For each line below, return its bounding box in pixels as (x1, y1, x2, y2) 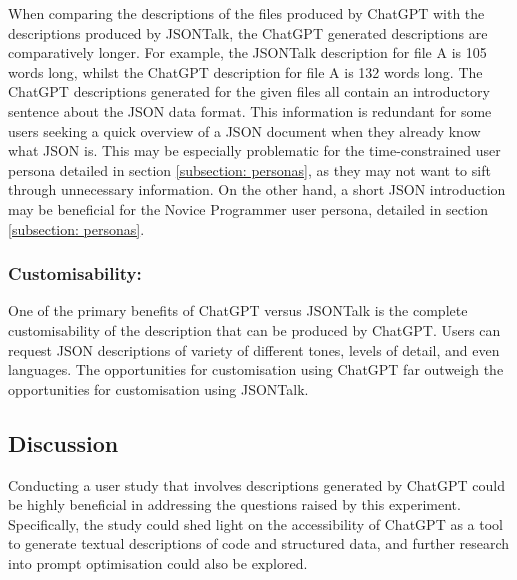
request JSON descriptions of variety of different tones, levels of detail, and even (8, 339, 500, 360)
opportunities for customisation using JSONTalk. (8, 378, 309, 399)
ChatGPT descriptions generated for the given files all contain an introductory (8, 81, 490, 102)
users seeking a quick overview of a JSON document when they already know (8, 120, 481, 141)
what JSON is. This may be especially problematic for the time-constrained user (8, 140, 501, 161)
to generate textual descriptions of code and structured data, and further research (8, 533, 510, 554)
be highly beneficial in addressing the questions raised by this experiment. (8, 494, 461, 515)
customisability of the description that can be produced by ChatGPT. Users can (8, 319, 501, 340)
